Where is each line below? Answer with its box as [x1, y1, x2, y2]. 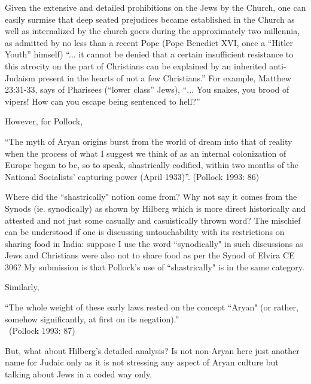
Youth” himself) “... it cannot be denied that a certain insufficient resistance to [5, 48, 294, 60]
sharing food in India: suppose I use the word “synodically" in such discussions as [5, 237, 303, 249]
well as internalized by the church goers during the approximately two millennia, [5, 25, 300, 37]
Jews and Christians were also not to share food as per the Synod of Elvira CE [5, 249, 295, 261]
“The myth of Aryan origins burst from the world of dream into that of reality [5, 135, 292, 147]
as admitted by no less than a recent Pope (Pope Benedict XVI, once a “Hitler [5, 36, 293, 48]
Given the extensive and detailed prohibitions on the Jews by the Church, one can [5, 1, 306, 13]
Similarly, [5, 281, 39, 293]
